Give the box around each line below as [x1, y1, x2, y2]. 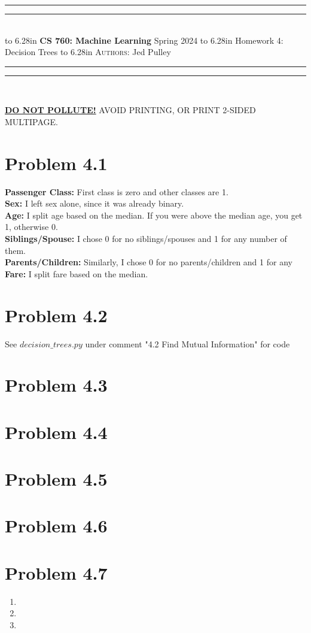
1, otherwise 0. [5, 220, 58, 233]
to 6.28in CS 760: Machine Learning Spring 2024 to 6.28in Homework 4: [5, 34, 283, 46]
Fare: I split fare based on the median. [5, 267, 148, 280]
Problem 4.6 [5, 513, 108, 538]
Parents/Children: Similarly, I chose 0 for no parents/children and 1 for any [5, 256, 292, 268]
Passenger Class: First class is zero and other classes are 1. [5, 185, 228, 198]
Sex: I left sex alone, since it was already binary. [5, 197, 184, 210]
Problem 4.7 [5, 560, 108, 584]
